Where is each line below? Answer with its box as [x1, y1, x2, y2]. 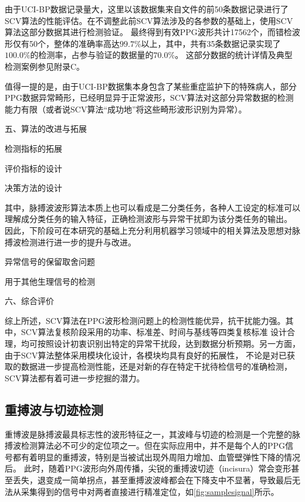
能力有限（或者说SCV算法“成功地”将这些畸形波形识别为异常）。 [5, 103, 247, 115]
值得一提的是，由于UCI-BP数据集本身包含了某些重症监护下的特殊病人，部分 [5, 80, 297, 92]
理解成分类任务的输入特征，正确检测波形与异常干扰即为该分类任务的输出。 [5, 213, 292, 225]
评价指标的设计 [5, 162, 62, 174]
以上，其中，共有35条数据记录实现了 [141, 37, 281, 49]
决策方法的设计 [5, 182, 62, 194]
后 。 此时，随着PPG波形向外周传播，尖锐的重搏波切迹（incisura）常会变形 [5, 462, 292, 474]
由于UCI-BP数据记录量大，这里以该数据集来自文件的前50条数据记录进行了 [5, 3, 289, 15]
